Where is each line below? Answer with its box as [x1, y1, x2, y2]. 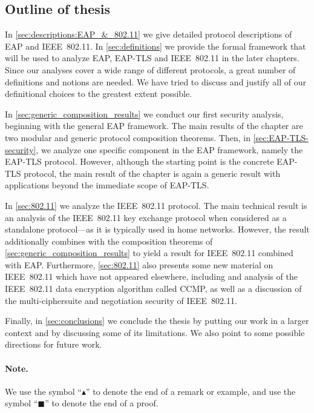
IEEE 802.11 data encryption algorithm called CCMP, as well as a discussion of [5, 282, 302, 295]
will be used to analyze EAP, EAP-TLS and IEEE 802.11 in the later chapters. [5, 51, 299, 64]
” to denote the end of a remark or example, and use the [85, 385, 296, 397]
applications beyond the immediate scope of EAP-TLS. [5, 179, 209, 191]
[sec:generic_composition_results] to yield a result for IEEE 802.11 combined [5, 246, 293, 259]
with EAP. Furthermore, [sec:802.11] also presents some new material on [5, 258, 273, 271]
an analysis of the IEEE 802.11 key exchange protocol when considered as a [5, 211, 287, 223]
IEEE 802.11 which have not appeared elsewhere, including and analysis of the [5, 270, 298, 283]
